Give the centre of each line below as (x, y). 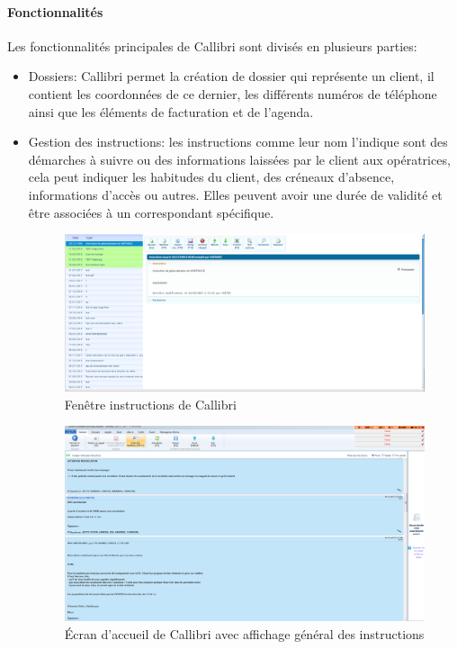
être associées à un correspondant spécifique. (151, 212)
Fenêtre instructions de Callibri (150, 404)
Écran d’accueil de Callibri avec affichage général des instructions (244, 633)
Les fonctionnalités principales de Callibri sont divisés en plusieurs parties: (212, 45)
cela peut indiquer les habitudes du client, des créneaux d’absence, (211, 177)
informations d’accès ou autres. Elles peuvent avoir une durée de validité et (235, 194)
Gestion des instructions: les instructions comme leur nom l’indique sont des (238, 142)
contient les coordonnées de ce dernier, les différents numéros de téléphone (233, 93)
